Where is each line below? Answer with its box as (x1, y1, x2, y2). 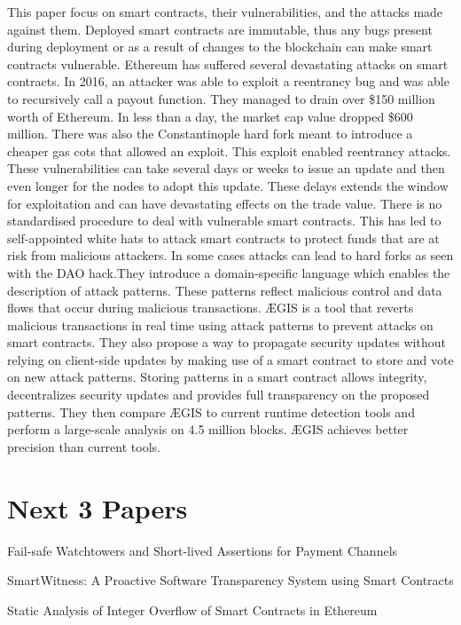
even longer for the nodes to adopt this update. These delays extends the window (7, 176, 449, 194)
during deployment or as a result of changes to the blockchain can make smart (7, 37, 433, 56)
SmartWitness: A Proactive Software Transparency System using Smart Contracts (7, 571, 454, 589)
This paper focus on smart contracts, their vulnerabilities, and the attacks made (7, 3, 443, 20)
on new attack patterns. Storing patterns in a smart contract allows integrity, (7, 368, 427, 386)
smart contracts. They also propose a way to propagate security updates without (7, 333, 446, 352)
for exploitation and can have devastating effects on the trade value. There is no (7, 194, 442, 212)
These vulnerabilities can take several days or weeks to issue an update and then (7, 159, 445, 178)
